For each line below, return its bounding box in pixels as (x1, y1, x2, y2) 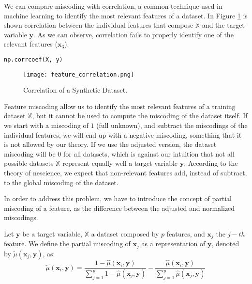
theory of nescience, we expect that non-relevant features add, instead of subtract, (4, 168, 247, 178)
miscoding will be (4, 148, 56, 158)
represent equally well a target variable (62, 158, 178, 168)
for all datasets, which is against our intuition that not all (63, 148, 235, 158)
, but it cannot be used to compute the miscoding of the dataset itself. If (32, 110, 248, 121)
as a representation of (141, 238, 206, 249)
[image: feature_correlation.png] (23, 71, 134, 78)
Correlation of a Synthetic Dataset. (23, 85, 128, 95)
